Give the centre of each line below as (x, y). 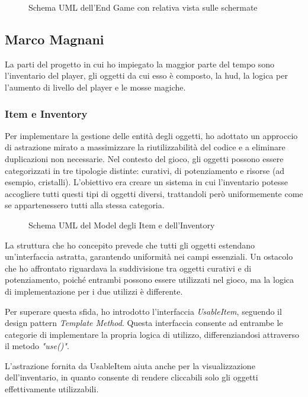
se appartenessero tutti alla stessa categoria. (85, 205)
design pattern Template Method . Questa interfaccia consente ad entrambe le (144, 323)
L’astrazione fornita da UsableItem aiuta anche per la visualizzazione (130, 365)
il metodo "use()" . (37, 346)
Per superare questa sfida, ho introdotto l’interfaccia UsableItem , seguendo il (143, 311)
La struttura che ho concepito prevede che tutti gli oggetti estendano (130, 245)
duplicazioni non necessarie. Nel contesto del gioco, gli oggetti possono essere (144, 158)
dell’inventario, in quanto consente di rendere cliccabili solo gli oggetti (131, 377)
